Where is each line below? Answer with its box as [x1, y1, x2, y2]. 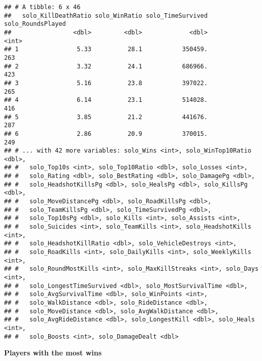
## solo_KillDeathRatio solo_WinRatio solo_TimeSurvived [4, 12, 208, 19]
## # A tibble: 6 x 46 [4, 4, 81, 11]
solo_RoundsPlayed [4, 20, 66, 28]
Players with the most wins [4, 347, 102, 358]
